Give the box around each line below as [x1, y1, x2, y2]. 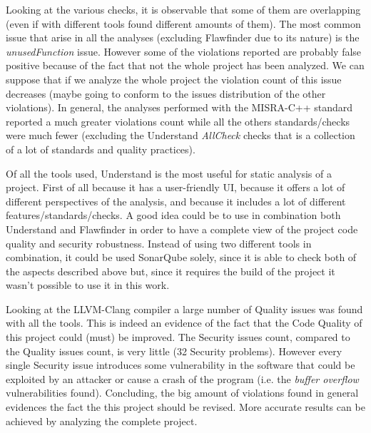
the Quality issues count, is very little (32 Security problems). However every [6, 343, 342, 358]
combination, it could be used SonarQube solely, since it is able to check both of [6, 250, 357, 265]
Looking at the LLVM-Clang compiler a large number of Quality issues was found [6, 301, 363, 316]
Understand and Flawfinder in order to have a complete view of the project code [6, 221, 358, 236]
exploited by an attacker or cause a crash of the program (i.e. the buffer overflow [6, 371, 359, 386]
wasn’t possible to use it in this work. [6, 277, 170, 292]
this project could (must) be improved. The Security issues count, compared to [6, 330, 350, 345]
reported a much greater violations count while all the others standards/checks [6, 113, 350, 128]
